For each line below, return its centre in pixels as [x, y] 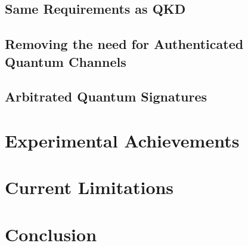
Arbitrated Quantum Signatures [106, 96]
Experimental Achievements [122, 140]
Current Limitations [89, 187]
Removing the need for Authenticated [124, 44]
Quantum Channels [66, 61]
